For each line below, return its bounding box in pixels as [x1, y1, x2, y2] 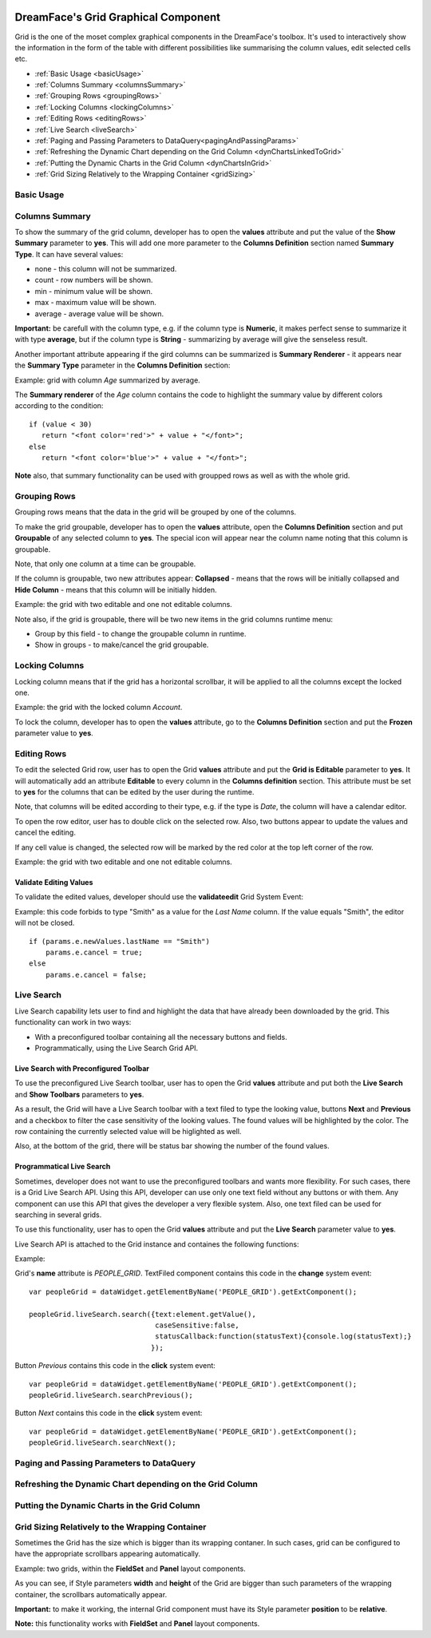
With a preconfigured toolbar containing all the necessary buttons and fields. [34, 1032, 287, 1041]
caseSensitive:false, [154, 1321, 239, 1330]
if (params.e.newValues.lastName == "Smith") [29, 937, 211, 946]
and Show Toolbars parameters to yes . [14, 1089, 144, 1099]
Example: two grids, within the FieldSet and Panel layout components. [14, 1564, 247, 1573]
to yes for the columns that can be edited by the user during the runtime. [14, 787, 255, 796]
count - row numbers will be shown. [34, 276, 153, 285]
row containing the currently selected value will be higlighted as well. [14, 1126, 242, 1136]
